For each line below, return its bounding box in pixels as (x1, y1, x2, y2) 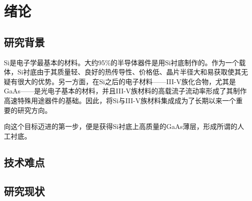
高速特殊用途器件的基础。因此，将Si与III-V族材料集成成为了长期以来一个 (4, 95, 236, 105)
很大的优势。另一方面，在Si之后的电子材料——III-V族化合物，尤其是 (17, 76, 236, 86)
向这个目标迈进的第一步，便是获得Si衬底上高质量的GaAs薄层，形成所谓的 (4, 121, 237, 131)
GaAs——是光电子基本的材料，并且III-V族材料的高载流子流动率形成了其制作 (4, 86, 247, 96)
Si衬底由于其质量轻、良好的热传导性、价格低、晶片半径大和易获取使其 (17, 67, 241, 77)
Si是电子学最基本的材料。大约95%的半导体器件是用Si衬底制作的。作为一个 (4, 57, 239, 67)
